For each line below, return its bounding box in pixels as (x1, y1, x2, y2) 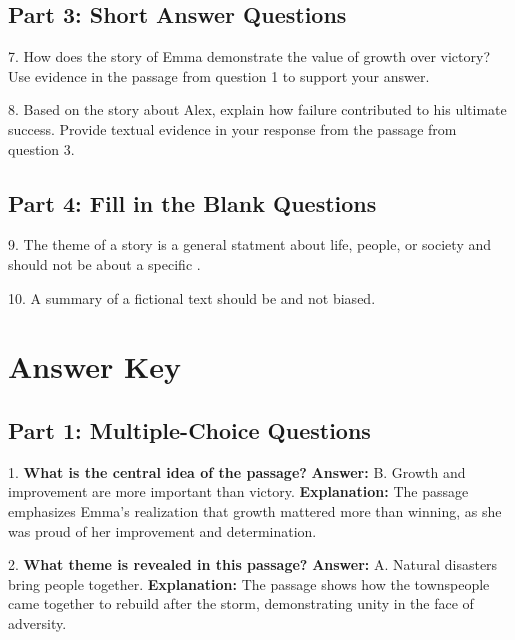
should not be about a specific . (8, 253, 201, 274)
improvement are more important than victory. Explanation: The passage (8, 481, 469, 502)
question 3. (8, 138, 75, 159)
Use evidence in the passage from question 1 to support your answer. (8, 65, 430, 86)
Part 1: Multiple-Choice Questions (8, 414, 371, 445)
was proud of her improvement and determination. (8, 520, 317, 541)
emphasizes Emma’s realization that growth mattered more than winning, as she (8, 500, 502, 521)
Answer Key (8, 346, 182, 387)
